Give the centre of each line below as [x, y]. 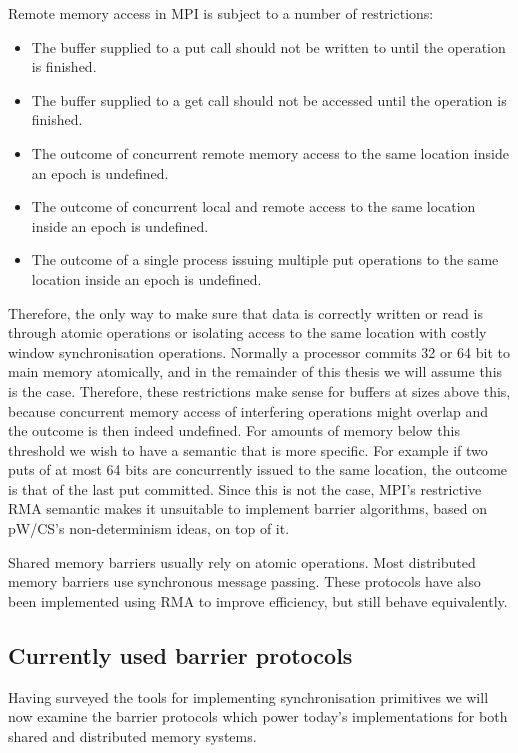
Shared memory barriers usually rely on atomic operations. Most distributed [242, 561]
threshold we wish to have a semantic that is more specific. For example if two [248, 449]
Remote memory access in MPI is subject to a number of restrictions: [221, 13]
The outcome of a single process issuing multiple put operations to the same [265, 259]
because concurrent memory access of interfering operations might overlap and [248, 410]
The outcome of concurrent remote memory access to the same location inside [270, 152]
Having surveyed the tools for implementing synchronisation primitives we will [248, 696]
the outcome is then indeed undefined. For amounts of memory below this [234, 430]
